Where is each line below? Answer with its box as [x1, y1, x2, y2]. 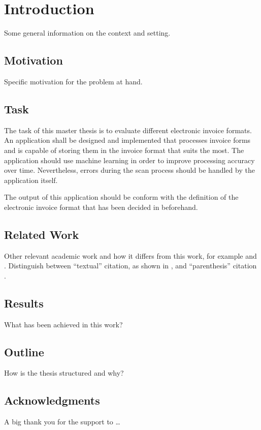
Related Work [4, 226, 79, 242]
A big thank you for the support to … [4, 416, 120, 427]
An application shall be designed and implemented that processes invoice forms [4, 135, 251, 145]
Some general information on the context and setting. [4, 27, 171, 38]
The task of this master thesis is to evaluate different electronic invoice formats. [4, 125, 252, 135]
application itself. [4, 174, 58, 185]
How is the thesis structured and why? [4, 367, 124, 378]
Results [4, 295, 44, 311]
